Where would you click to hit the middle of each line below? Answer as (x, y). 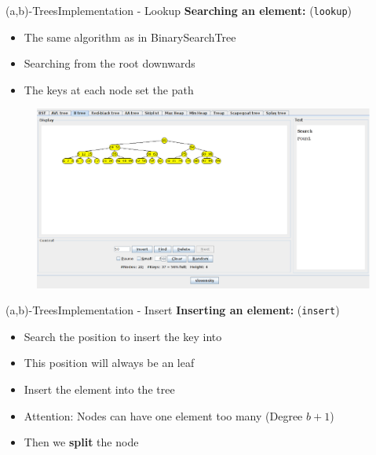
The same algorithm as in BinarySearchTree (130, 37)
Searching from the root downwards (110, 63)
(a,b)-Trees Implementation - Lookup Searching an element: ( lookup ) (179, 10)
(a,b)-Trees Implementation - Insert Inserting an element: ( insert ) (173, 310)
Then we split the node (81, 442)
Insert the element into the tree (99, 389)
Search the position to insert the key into (123, 336)
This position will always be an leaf (109, 363)
